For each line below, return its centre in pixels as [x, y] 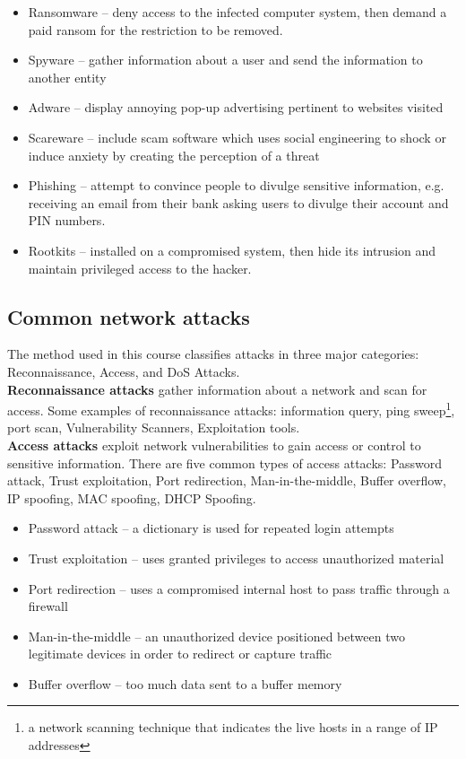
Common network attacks [129, 316]
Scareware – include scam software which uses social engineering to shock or [237, 137]
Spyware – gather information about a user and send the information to [225, 60]
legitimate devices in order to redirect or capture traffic [180, 654]
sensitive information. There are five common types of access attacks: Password [225, 462]
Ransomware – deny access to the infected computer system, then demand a [237, 12]
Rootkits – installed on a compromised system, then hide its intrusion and [232, 250]
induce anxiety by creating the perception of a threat [174, 155]
